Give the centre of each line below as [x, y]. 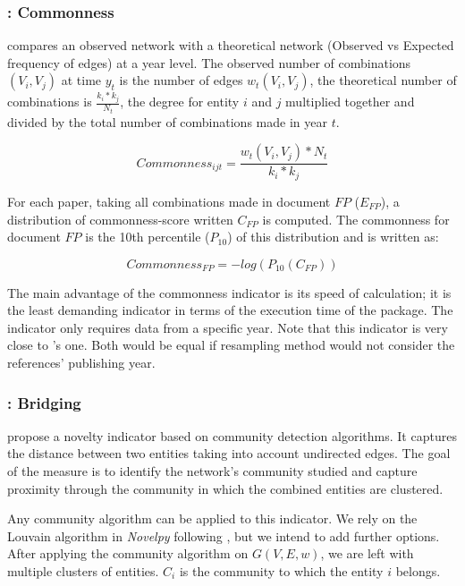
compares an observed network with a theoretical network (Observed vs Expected [231, 45]
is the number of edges [181, 80]
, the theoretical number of [383, 80]
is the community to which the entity [281, 571]
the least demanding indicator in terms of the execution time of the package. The [230, 310]
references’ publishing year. [81, 363]
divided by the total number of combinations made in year [167, 121]
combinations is [50, 102]
